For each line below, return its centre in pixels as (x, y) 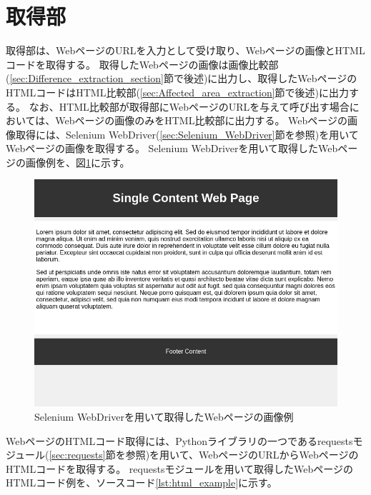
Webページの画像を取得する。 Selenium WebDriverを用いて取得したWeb (172, 148)
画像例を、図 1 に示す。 (78, 162)
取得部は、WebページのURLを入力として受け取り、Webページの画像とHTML (185, 50)
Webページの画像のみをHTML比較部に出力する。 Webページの (202, 120)
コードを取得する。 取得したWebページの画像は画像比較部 (142, 64)
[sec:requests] (77, 455)
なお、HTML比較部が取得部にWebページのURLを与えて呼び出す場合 (189, 106)
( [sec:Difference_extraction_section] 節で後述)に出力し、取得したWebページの (182, 78)
